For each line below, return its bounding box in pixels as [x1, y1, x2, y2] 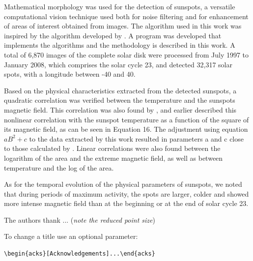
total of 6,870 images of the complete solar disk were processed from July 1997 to [4, 49, 249, 59]
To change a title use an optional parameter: [4, 231, 138, 241]
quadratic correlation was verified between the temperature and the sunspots [4, 95, 235, 105]
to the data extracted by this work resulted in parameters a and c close [29, 133, 244, 144]
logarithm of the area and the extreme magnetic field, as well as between [4, 152, 223, 163]
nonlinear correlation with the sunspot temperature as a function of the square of [4, 114, 249, 124]
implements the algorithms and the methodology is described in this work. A [4, 40, 235, 50]
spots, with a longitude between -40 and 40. [4, 69, 136, 79]
